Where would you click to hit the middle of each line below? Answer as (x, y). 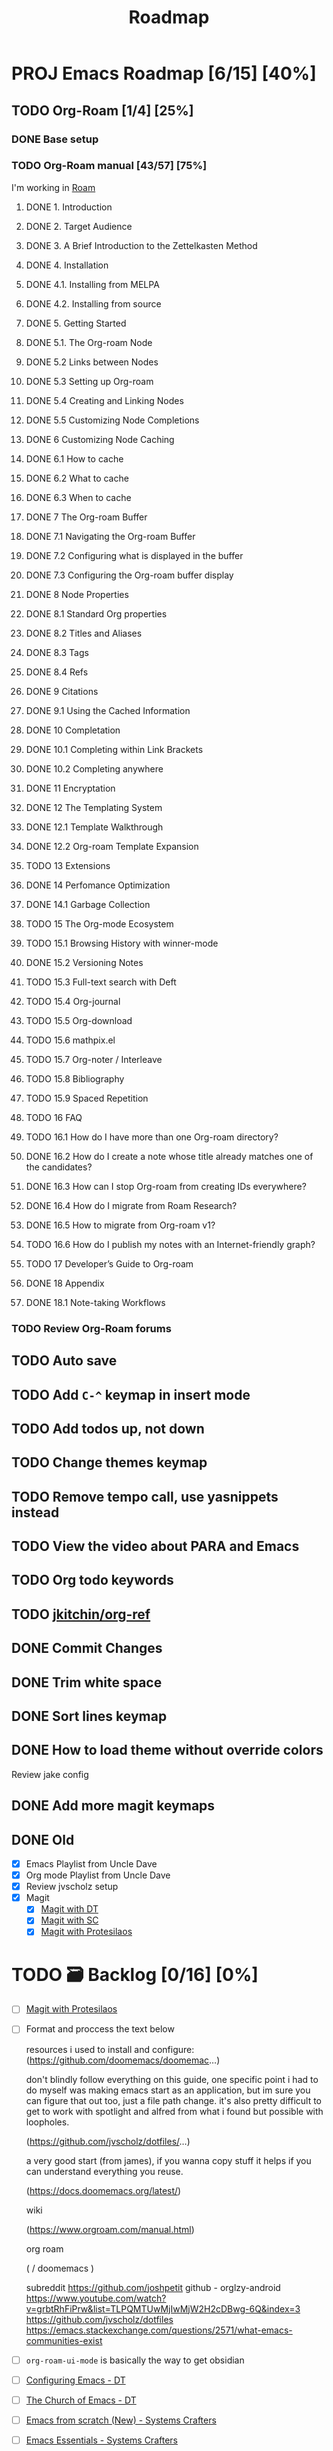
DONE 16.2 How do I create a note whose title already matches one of (169, 1156)
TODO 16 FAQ (54, 1117)
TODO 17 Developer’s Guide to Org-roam (109, 1263)
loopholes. (47, 2122)
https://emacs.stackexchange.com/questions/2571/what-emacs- (159, 2330)
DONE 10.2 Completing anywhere (94, 768)
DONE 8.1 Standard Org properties (96, 613)
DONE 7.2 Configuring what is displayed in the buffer (134, 555)
